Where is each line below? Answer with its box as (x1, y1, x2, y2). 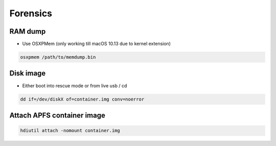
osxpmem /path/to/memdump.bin (20, 54, 96, 60)
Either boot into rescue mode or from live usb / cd (22, 82, 127, 89)
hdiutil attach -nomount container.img (20, 128, 120, 134)
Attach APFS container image (9, 111, 106, 119)
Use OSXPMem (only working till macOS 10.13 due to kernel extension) (22, 41, 171, 47)
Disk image (9, 69, 46, 78)
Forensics (9, 8, 53, 19)
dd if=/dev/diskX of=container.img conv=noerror (20, 96, 145, 102)
